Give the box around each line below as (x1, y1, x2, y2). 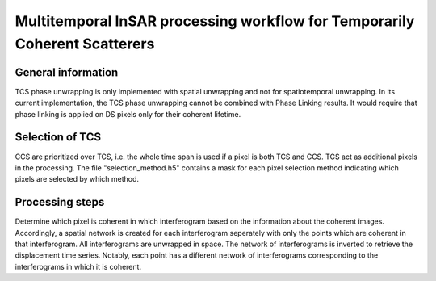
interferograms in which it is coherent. (15, 262, 141, 271)
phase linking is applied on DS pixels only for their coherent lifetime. (15, 109, 241, 119)
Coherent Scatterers (15, 35, 155, 52)
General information (15, 65, 119, 79)
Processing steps (15, 195, 105, 209)
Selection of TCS (15, 130, 101, 145)
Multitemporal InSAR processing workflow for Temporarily (15, 12, 415, 30)
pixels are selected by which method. (15, 174, 140, 184)
